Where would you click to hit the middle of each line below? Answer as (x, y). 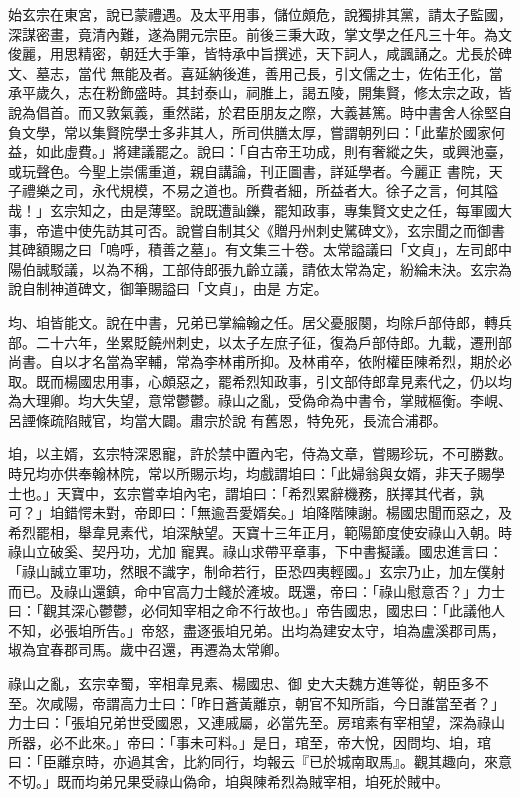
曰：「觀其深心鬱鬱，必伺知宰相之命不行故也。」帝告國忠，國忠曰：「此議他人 (256, 610)
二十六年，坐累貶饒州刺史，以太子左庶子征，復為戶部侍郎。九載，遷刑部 (273, 341)
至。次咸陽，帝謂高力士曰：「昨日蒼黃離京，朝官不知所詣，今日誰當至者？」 (256, 702)
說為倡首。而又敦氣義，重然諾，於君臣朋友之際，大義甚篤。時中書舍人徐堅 (253, 111)
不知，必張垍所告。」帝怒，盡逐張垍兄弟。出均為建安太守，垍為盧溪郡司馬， (256, 629)
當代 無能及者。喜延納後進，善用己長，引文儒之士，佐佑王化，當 (290, 72)
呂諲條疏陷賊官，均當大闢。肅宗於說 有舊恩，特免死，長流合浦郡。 (227, 419)
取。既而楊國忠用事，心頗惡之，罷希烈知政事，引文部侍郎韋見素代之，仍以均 (260, 380)
